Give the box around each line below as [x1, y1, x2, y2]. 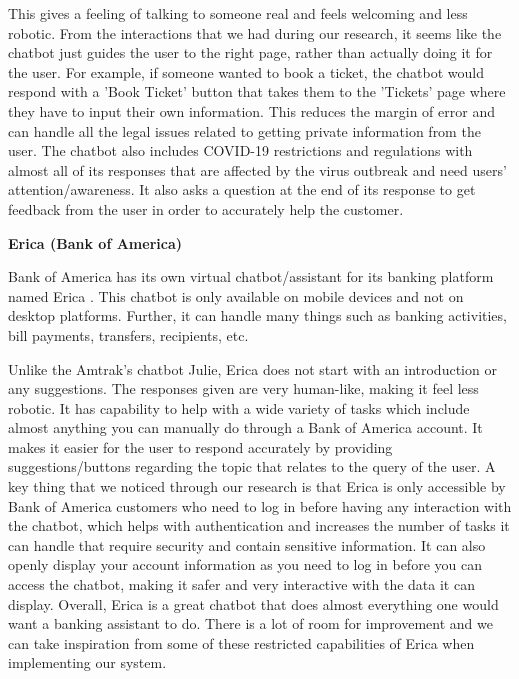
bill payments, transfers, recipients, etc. [8, 324, 249, 345]
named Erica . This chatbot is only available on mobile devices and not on [8, 285, 464, 306]
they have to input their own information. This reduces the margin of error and [8, 100, 495, 121]
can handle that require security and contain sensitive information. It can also [8, 534, 486, 555]
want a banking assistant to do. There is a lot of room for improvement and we [8, 613, 493, 634]
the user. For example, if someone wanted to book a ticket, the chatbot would [8, 61, 485, 82]
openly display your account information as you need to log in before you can [8, 554, 482, 575]
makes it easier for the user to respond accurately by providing [8, 436, 393, 457]
